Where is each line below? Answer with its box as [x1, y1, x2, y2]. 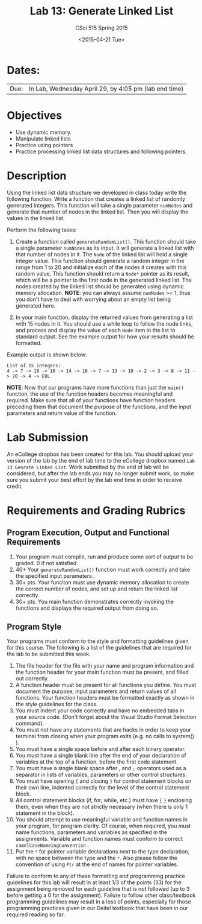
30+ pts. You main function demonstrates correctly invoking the [15, 598, 174, 605]
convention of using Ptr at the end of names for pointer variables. [15, 861, 179, 868]
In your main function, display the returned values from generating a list [15, 314, 193, 321]
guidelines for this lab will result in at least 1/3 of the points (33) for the [7, 879, 182, 886]
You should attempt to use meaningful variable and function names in [15, 816, 188, 823]
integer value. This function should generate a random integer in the [15, 257, 185, 264]
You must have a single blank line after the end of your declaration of [15, 752, 187, 759]
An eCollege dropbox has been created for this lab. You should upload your [7, 451, 194, 458]
